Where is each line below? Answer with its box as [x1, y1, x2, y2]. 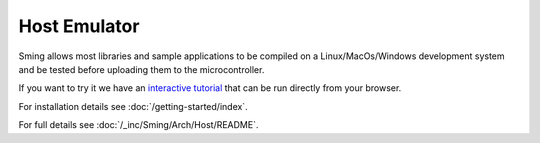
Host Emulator [18, 15, 140, 37]
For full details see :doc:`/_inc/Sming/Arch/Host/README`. [18, 119, 259, 131]
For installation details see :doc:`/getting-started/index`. [18, 100, 249, 112]
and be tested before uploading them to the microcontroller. [18, 63, 265, 75]
